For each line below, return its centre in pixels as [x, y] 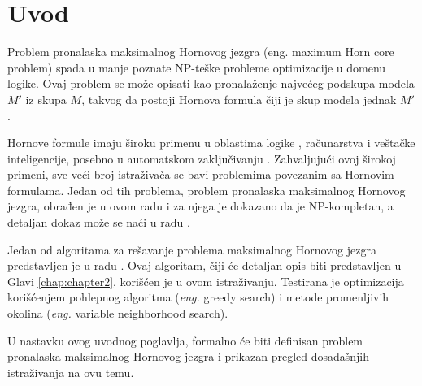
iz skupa [46, 99]
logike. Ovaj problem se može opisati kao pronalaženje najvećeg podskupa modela [211, 83]
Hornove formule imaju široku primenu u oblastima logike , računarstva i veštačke [211, 143]
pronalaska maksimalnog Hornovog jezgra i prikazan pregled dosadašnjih [189, 356]
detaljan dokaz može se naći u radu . [99, 222]
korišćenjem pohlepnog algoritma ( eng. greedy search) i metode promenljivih [198, 297]
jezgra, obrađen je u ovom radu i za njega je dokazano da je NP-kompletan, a [200, 206]
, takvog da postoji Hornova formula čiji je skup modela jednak [239, 99]
